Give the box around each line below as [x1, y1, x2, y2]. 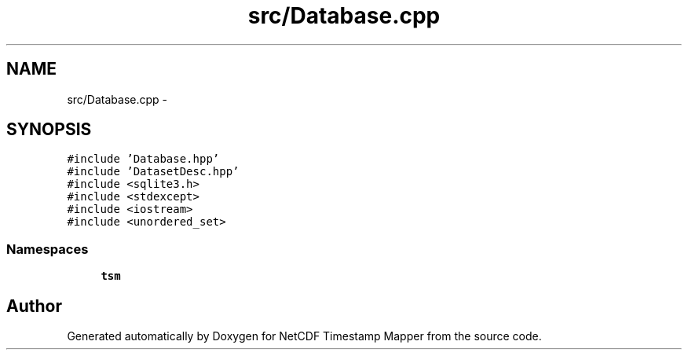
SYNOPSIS [6, 119, 92, 140]
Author [6, 295, 62, 316]
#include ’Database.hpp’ [67, 152, 220, 166]
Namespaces [6, 240, 89, 257]
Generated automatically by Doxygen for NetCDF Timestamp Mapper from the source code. [67, 329, 542, 343]
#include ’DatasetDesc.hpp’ [67, 165, 240, 178]
